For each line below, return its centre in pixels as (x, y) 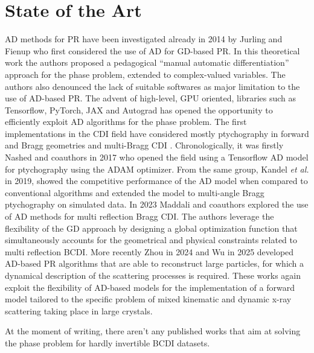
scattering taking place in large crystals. (79, 310)
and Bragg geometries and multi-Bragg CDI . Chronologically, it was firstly (144, 145)
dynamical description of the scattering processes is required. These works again (153, 275)
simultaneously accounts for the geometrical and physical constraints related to (151, 240)
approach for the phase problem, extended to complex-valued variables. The (145, 74)
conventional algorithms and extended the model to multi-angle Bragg (135, 192)
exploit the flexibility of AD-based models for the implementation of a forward (150, 287)
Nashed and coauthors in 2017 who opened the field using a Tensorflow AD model (157, 157)
